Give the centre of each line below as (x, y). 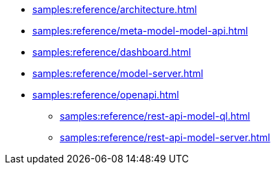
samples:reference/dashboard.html (112, 52)
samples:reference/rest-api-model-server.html (165, 137)
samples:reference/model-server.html (118, 73)
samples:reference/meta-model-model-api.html (140, 31)
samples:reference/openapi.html (106, 95)
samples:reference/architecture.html (115, 9)
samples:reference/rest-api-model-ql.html (155, 116)
